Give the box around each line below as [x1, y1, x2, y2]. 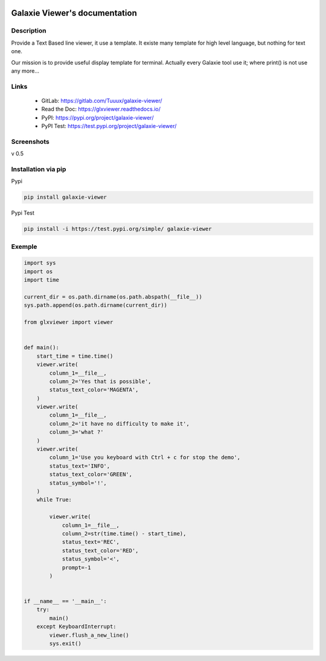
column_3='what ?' [49, 429, 104, 436]
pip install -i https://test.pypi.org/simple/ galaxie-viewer [24, 225, 212, 233]
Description [11, 27, 46, 35]
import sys [24, 260, 56, 266]
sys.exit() [49, 640, 81, 647]
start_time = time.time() [36, 352, 113, 360]
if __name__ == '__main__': [24, 598, 107, 605]
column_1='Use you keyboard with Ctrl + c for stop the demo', [49, 454, 241, 461]
